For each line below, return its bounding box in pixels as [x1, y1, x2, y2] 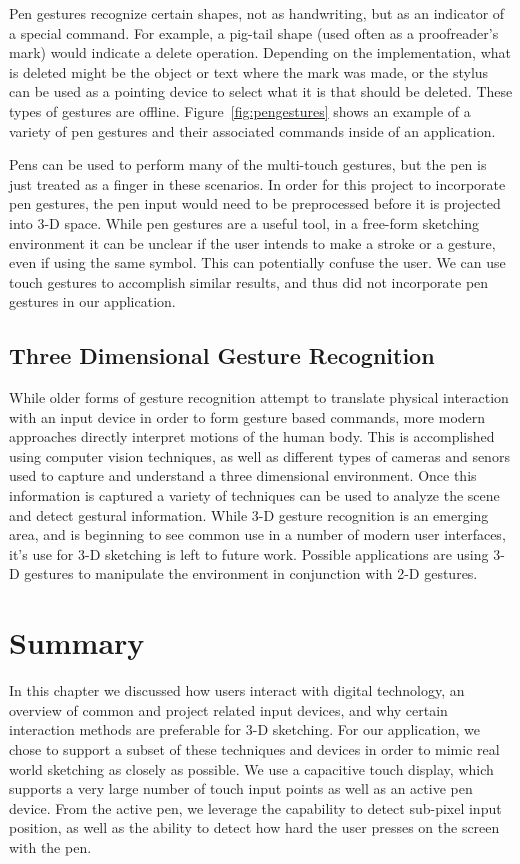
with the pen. [9, 836, 92, 857]
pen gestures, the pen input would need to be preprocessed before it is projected [9, 193, 501, 214]
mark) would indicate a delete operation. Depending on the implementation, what [9, 42, 511, 63]
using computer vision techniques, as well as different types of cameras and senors [9, 445, 510, 466]
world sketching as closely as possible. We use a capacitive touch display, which [9, 758, 494, 779]
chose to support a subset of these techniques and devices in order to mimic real [9, 738, 500, 759]
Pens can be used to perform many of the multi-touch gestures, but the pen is [9, 154, 487, 175]
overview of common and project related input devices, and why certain [9, 699, 448, 720]
